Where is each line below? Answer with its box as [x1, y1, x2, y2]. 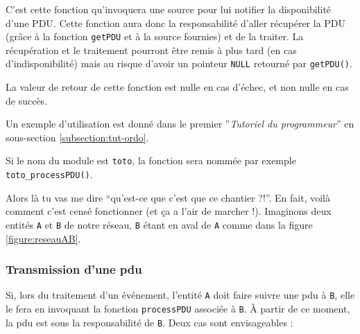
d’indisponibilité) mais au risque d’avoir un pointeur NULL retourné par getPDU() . [6, 56, 352, 71]
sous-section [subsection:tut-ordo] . [6, 130, 149, 144]
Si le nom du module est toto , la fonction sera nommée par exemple [6, 153, 296, 168]
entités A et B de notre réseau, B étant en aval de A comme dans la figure [6, 217, 313, 231]
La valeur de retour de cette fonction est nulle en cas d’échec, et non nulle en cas [6, 80, 349, 94]
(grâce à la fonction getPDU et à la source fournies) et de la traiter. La [6, 29, 304, 44]
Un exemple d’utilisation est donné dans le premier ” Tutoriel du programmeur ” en [6, 116, 354, 131]
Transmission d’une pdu [6, 261, 142, 278]
